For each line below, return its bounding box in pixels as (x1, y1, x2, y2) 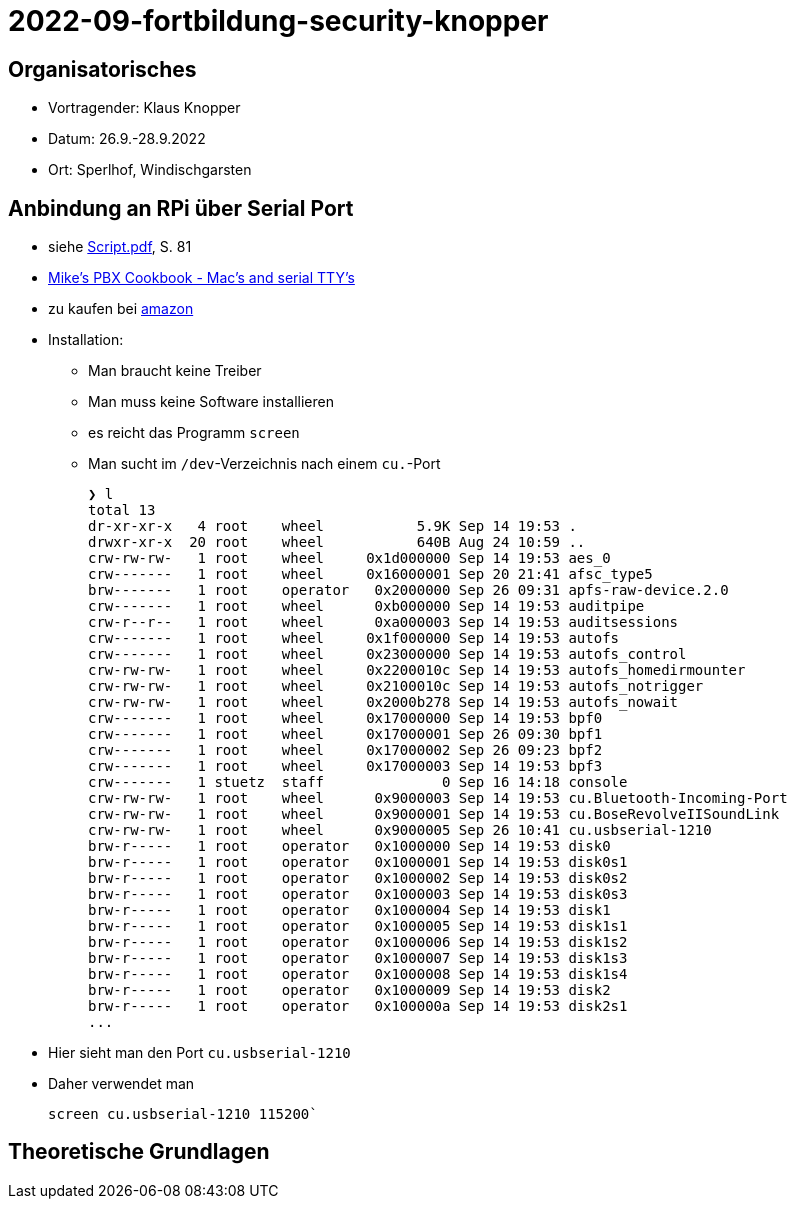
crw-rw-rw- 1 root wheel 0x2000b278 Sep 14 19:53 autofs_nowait (88, 694, 679, 711)
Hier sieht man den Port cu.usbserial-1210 (48, 1044, 351, 1062)
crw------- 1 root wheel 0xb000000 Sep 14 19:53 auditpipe (88, 598, 645, 615)
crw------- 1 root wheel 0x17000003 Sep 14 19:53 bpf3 (88, 758, 603, 775)
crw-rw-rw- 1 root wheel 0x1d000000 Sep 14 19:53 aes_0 (88, 550, 611, 567)
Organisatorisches (8, 56, 197, 82)
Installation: (48, 331, 124, 349)
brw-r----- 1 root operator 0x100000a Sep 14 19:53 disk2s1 (88, 998, 628, 1015)
